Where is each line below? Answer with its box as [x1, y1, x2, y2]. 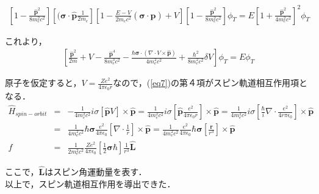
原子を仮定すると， [5, 76, 82, 89]
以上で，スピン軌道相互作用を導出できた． [5, 177, 176, 190]
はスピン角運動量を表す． [45, 165, 147, 178]
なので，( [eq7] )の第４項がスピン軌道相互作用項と [113, 76, 307, 89]
